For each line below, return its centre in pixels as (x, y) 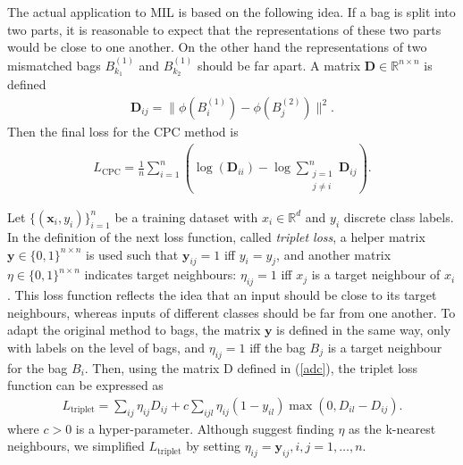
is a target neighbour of (376, 274)
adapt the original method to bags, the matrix (134, 330)
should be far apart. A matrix (279, 65)
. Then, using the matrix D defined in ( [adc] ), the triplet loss (251, 367)
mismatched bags (54, 65)
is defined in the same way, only (364, 330)
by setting (213, 446)
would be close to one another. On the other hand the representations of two (217, 47)
